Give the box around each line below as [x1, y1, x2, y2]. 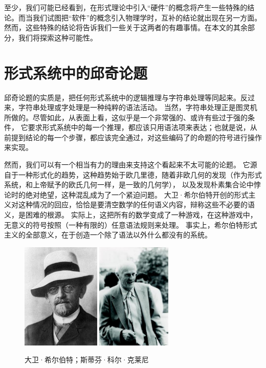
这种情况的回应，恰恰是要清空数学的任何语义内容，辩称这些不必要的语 [18, 199, 255, 210]
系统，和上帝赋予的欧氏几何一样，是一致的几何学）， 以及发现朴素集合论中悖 [4, 179, 261, 190]
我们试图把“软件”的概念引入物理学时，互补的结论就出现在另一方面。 [32, 12, 262, 23]
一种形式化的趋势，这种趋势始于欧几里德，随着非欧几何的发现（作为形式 [18, 169, 262, 180]
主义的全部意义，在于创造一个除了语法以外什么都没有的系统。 [4, 229, 212, 240]
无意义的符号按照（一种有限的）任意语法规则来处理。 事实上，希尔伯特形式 [4, 219, 257, 230]
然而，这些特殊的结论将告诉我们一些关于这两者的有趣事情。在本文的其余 [4, 22, 248, 33]
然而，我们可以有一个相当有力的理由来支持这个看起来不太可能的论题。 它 [4, 159, 250, 170]
